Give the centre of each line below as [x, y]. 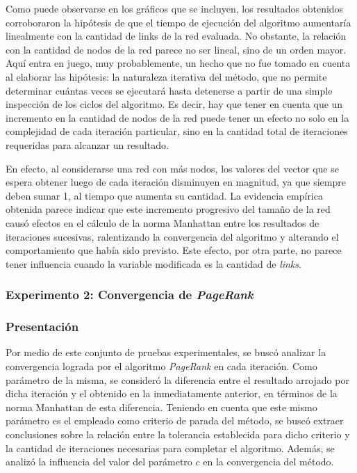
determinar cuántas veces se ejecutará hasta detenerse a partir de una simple [169, 90]
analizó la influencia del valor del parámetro [99, 462]
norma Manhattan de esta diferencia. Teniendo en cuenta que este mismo [161, 407]
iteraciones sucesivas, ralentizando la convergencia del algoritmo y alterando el [172, 236]
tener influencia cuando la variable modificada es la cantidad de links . [153, 263]
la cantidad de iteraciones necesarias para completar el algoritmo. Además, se [170, 448]
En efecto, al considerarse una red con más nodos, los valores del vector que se [172, 168]
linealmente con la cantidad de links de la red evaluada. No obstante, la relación [176, 36]
